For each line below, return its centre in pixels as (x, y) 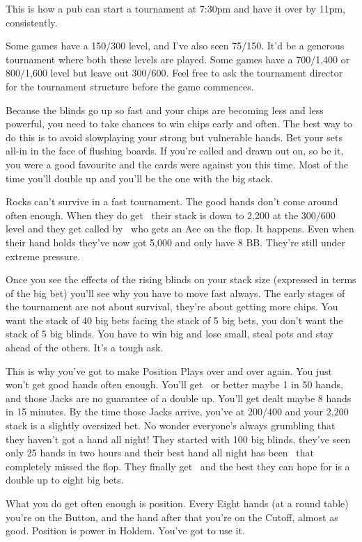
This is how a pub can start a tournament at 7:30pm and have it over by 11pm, (175, 8)
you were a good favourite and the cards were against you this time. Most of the (177, 164)
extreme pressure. (43, 256)
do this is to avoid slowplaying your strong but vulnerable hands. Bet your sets (174, 137)
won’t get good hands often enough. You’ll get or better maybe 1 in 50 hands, (174, 384)
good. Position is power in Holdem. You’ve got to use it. (125, 531)
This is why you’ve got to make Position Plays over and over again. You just (169, 370)
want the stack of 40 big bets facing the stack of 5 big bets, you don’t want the (174, 320)
